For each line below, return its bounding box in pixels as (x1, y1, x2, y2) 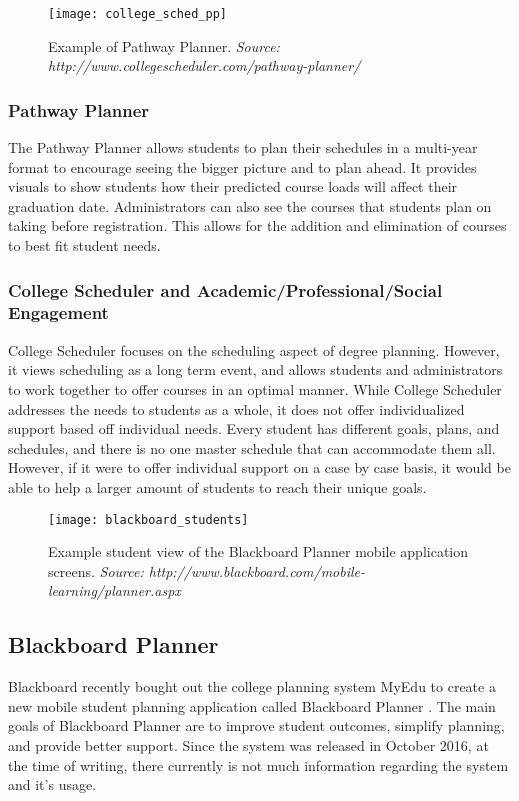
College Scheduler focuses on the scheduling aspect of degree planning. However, (8, 339, 500, 360)
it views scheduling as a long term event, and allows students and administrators (8, 359, 503, 380)
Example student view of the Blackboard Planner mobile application (48, 541, 468, 562)
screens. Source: (48, 560, 144, 581)
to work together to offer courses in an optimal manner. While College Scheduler (8, 378, 502, 399)
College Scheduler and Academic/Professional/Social (8, 277, 443, 302)
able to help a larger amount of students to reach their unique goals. (8, 476, 427, 497)
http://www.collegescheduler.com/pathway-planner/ (48, 55, 361, 76)
